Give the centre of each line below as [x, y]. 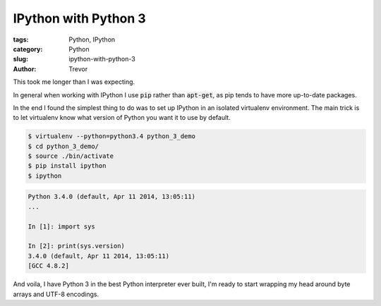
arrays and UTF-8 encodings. [56, 294]
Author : [25, 69]
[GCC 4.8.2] [49, 266]
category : [28, 49]
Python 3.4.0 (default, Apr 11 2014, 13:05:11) [111, 197]
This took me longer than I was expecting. [74, 82]
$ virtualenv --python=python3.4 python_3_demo [111, 136]
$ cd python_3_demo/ [63, 146]
